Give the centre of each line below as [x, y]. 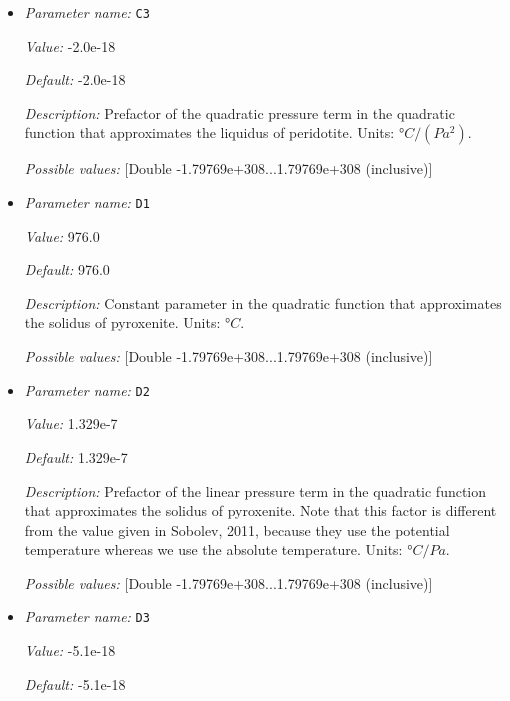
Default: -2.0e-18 [75, 79]
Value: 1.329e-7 [71, 423]
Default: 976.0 [67, 269]
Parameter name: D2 [87, 389]
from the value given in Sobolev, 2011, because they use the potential [237, 529]
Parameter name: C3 [87, 12]
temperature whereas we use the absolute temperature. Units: [213, 549]
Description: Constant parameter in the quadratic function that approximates [263, 302]
